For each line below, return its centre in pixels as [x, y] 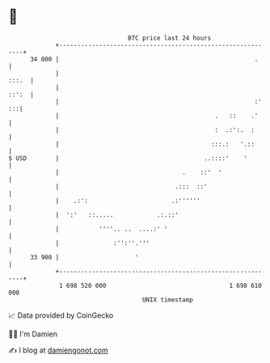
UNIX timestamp [168, 300]
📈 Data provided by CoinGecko [61, 315]
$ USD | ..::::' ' [128, 158]
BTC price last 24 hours [170, 38]
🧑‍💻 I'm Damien [33, 334]
